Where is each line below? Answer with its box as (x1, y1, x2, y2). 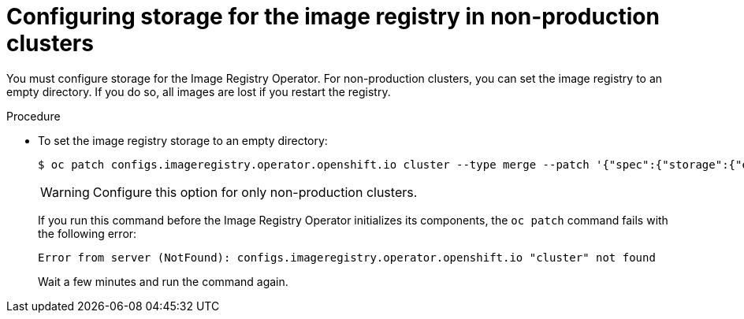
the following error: (38, 226, 137, 240)
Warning (40, 184, 90, 200)
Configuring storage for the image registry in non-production (6, 3, 660, 30)
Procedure (6, 109, 61, 123)
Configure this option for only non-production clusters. (92, 184, 418, 200)
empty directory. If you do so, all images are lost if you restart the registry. (6, 84, 391, 98)
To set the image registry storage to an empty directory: (38, 133, 328, 147)
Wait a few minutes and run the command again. (38, 274, 288, 288)
